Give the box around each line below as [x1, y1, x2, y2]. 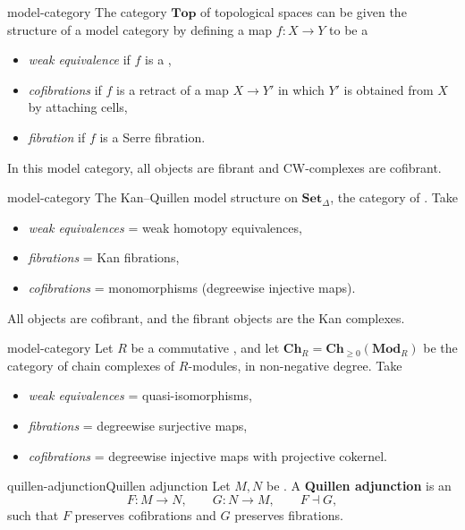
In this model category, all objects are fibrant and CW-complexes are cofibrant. [7, 158, 442, 176]
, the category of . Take [330, 188, 458, 207]
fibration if [28, 127, 86, 146]
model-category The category [7, 3, 167, 21]
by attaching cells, [28, 98, 128, 116]
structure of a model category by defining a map [7, 20, 273, 38]
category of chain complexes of [7, 355, 175, 374]
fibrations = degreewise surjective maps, [28, 415, 248, 434]
